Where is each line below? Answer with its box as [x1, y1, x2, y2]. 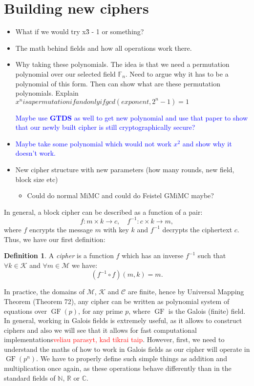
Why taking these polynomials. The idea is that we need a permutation [15, 59, 230, 69]
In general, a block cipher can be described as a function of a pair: [4, 206, 203, 217]
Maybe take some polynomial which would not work [15, 138, 171, 148]
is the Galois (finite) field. [168, 305, 246, 316]
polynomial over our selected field [15, 68, 116, 79]
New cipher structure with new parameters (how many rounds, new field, [15, 164, 234, 175]
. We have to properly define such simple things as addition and [36, 353, 227, 364]
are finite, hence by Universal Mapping [127, 286, 244, 297]
